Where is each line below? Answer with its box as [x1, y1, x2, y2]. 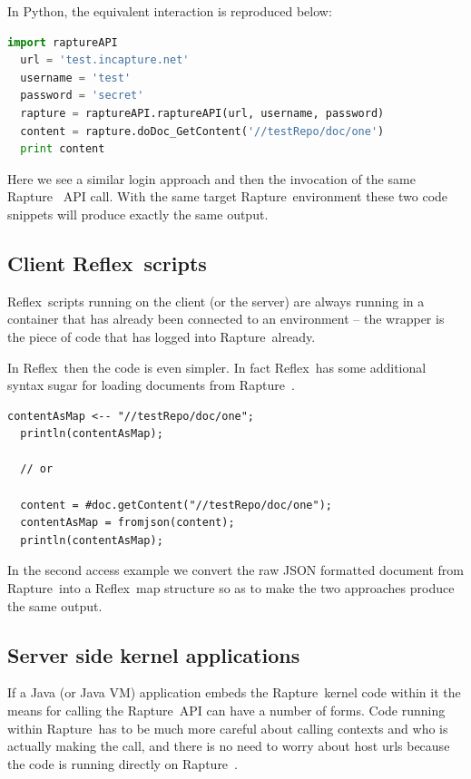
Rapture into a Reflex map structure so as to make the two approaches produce [7, 579, 455, 598]
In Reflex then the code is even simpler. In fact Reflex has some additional [7, 357, 427, 376]
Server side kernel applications [7, 640, 300, 668]
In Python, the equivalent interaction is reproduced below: [7, 2, 332, 20]
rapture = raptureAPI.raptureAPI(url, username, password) [20, 106, 385, 120]
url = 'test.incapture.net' [20, 54, 190, 67]
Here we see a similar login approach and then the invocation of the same [7, 169, 416, 188]
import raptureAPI [7, 35, 118, 49]
